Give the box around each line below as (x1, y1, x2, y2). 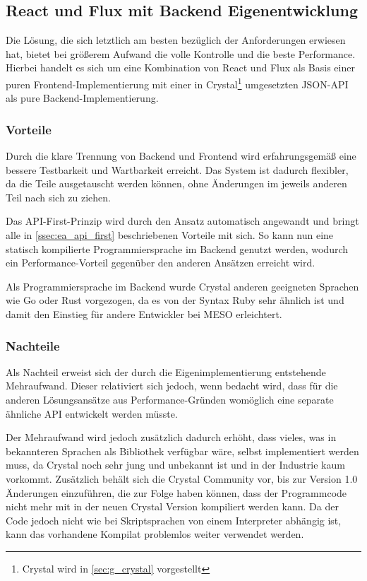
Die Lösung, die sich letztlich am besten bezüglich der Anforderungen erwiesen (6, 33, 346, 47)
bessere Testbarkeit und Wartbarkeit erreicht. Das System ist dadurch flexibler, (6, 162, 349, 177)
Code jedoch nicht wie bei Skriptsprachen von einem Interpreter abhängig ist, (6, 512, 342, 527)
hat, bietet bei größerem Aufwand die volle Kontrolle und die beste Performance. (6, 46, 356, 61)
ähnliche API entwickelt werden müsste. (6, 406, 178, 421)
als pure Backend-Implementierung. (6, 90, 159, 105)
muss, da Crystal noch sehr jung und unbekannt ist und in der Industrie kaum (6, 457, 345, 472)
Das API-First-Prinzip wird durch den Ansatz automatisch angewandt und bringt (6, 213, 359, 228)
